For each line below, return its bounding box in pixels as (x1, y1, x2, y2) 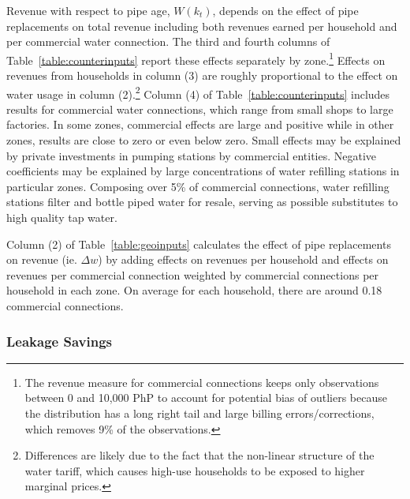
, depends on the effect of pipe (212, 2, 359, 18)
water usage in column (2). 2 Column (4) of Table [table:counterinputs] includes (6, 83, 390, 102)
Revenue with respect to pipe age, (6, 2, 170, 18)
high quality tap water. (6, 209, 117, 226)
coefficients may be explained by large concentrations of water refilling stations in (6, 163, 400, 179)
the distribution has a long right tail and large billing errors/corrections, (24, 405, 375, 421)
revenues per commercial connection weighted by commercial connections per (6, 266, 379, 283)
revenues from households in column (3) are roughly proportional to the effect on (6, 67, 398, 84)
